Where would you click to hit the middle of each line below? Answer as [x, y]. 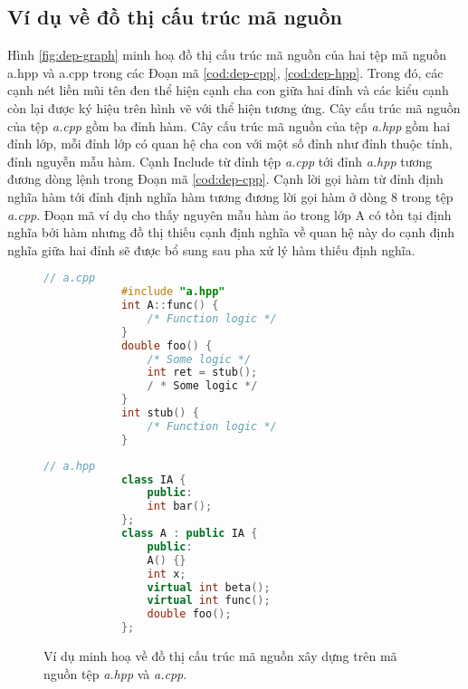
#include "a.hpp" [173, 292]
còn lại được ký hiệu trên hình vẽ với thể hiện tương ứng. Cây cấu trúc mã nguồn [234, 107]
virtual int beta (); [209, 587]
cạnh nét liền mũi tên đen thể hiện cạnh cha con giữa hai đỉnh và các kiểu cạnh [228, 90]
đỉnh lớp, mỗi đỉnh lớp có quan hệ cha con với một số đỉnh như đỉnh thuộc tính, [230, 144]
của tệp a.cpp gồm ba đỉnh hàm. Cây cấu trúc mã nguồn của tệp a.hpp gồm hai [229, 125]
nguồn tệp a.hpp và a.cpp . [115, 673]
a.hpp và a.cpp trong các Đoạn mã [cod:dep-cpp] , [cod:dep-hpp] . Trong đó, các [225, 72]
